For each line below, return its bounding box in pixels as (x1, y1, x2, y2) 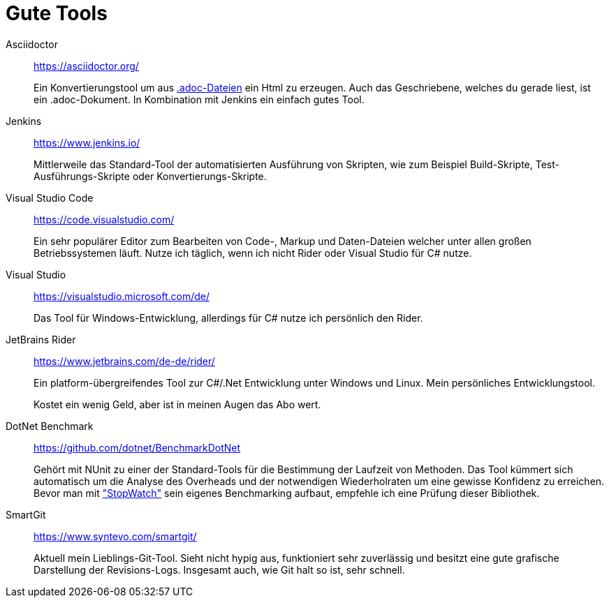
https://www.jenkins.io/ (34, 136, 140, 149)
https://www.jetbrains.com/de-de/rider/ (34, 355, 215, 367)
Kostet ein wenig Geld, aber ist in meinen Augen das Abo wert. (34, 398, 321, 410)
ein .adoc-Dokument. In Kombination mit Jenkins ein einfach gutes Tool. (34, 93, 365, 105)
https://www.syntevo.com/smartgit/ (34, 530, 197, 542)
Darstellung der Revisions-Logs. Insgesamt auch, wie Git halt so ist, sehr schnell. (34, 563, 405, 576)
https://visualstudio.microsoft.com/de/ (34, 290, 210, 302)
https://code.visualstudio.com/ (34, 213, 175, 225)
